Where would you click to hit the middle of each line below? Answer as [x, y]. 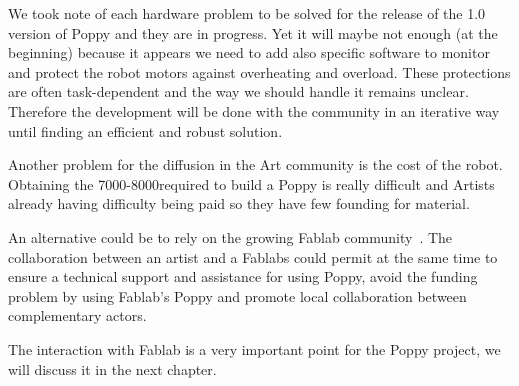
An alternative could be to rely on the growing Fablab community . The [230, 236]
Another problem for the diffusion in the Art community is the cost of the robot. [255, 164]
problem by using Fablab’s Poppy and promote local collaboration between [237, 295]
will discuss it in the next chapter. [112, 368]
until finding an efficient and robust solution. [145, 130]
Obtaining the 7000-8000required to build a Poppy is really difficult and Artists [251, 183]
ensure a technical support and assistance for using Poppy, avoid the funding [243, 276]
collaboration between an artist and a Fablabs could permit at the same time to [253, 256]
